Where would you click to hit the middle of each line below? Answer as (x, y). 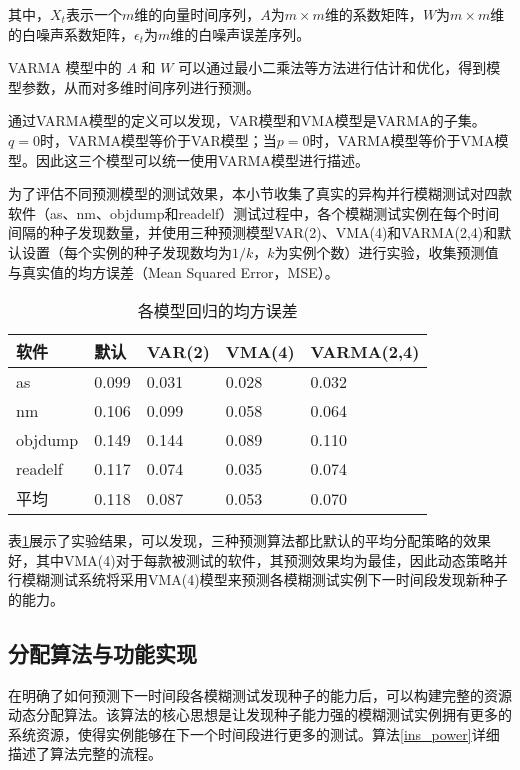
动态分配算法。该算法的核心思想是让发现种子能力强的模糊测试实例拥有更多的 (260, 714)
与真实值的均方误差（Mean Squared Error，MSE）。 (173, 271)
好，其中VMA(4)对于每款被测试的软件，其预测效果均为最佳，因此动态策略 (251, 559)
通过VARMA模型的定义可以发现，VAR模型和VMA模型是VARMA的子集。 (247, 120)
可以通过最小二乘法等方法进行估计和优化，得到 (332, 67)
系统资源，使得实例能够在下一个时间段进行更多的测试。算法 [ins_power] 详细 (254, 733)
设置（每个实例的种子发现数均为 (126, 251)
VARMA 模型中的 (65, 67)
